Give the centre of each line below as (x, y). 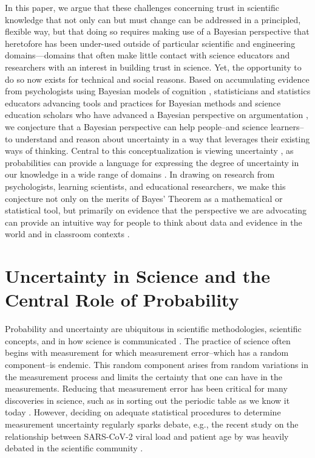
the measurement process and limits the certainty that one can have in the (144, 376)
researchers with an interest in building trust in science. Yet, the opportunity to (153, 67)
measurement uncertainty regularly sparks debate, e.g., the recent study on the (152, 424)
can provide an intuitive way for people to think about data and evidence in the (154, 222)
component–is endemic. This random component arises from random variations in (157, 364)
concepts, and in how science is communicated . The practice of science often (148, 340)
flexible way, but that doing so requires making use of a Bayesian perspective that (157, 31)
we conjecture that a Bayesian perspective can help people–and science (137, 126)
